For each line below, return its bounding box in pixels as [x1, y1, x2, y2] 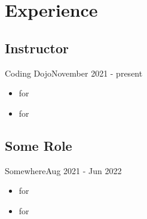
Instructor [5, 38, 69, 57]
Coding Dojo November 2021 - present [5, 66, 143, 79]
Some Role [5, 136, 72, 154]
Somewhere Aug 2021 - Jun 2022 [5, 164, 122, 177]
